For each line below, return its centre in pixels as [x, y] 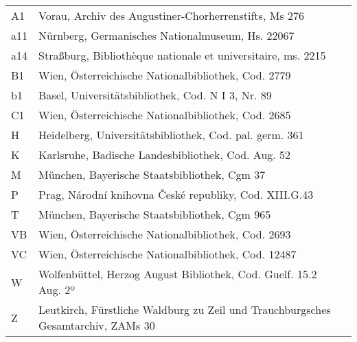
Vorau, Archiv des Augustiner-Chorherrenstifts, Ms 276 [171, 15]
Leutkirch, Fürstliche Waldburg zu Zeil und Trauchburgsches [185, 309]
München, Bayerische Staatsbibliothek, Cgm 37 [152, 174]
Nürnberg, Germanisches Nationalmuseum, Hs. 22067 [166, 35]
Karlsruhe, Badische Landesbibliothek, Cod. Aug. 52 [165, 155]
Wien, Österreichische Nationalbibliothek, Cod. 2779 [165, 75]
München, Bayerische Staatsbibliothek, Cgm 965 [155, 214]
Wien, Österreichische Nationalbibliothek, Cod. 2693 [165, 234]
